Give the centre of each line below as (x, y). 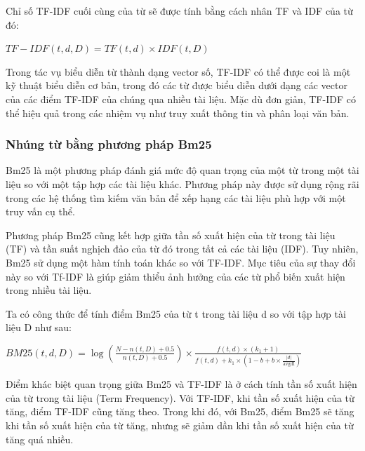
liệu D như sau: (39, 327)
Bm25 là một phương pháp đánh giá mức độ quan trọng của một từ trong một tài (182, 170)
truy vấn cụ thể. (40, 211)
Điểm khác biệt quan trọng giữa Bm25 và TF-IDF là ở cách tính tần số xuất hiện (181, 384)
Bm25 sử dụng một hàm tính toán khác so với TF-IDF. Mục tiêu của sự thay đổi (181, 262)
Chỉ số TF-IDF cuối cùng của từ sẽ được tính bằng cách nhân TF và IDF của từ (179, 11)
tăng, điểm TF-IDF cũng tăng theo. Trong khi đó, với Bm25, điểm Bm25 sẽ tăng (180, 411)
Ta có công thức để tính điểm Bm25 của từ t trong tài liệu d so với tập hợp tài (176, 313)
